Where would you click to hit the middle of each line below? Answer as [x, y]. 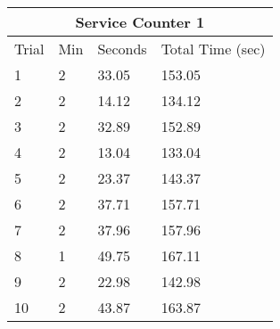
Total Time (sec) [213, 49]
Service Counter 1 [140, 22]
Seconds [122, 49]
